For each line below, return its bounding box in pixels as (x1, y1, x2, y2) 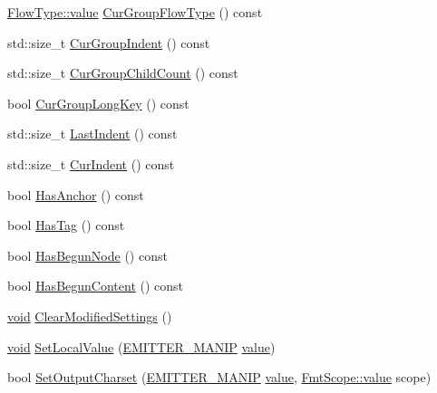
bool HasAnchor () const (7, 185, 144, 204)
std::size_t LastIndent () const (7, 124, 178, 143)
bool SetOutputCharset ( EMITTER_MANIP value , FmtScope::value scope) (7, 368, 432, 387)
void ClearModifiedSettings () (7, 306, 172, 325)
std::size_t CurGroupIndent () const (7, 33, 210, 52)
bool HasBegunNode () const (7, 245, 168, 264)
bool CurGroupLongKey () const (7, 93, 189, 112)
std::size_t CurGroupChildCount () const (7, 63, 238, 82)
